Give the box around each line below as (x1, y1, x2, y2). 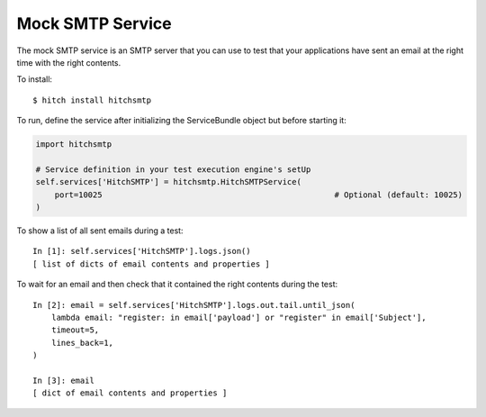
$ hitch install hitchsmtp (32, 95, 152, 105)
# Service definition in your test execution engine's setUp (35, 164, 311, 175)
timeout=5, (50, 325, 100, 335)
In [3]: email (32, 375, 94, 385)
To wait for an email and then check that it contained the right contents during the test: (16, 279, 337, 290)
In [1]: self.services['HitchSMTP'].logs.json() (32, 246, 251, 257)
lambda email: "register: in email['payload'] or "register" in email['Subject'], (50, 312, 427, 322)
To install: (16, 74, 53, 85)
